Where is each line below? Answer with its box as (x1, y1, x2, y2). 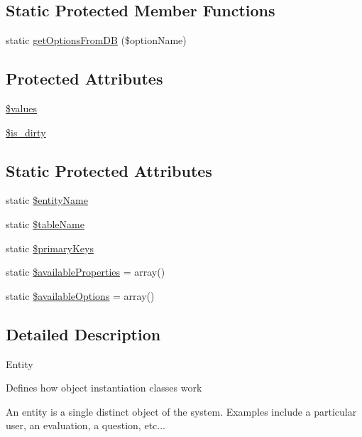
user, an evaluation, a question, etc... (6, 418, 165, 433)
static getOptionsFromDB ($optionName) (6, 33, 187, 48)
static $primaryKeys (6, 240, 94, 255)
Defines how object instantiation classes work (6, 380, 202, 395)
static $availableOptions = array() (6, 288, 155, 303)
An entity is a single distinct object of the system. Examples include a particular (6, 404, 357, 419)
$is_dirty (6, 124, 46, 139)
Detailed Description (6, 323, 161, 345)
